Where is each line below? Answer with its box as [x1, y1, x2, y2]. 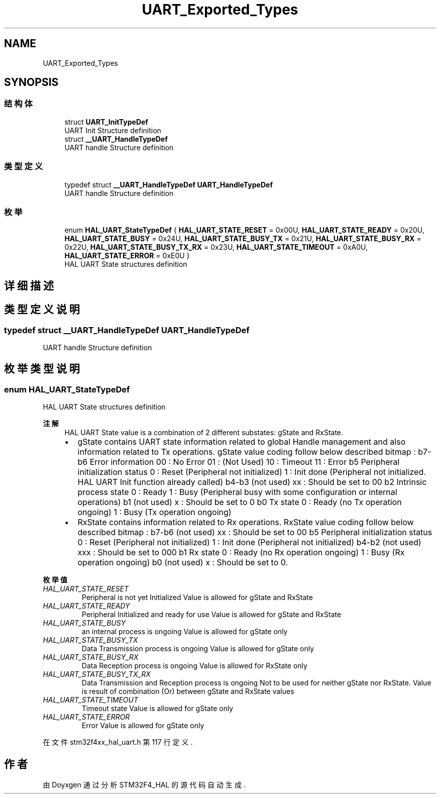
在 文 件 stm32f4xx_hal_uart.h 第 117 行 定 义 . [43, 738, 193, 747]
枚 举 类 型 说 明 [4, 362, 80, 375]
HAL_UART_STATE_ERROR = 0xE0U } [64, 251, 190, 260]
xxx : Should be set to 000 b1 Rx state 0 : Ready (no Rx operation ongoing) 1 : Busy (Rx [77, 547, 405, 558]
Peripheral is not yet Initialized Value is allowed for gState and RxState [81, 593, 313, 602]
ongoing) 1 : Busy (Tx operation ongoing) [77, 507, 232, 518]
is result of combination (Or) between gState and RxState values [81, 687, 294, 696]
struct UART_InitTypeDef [64, 117, 148, 126]
